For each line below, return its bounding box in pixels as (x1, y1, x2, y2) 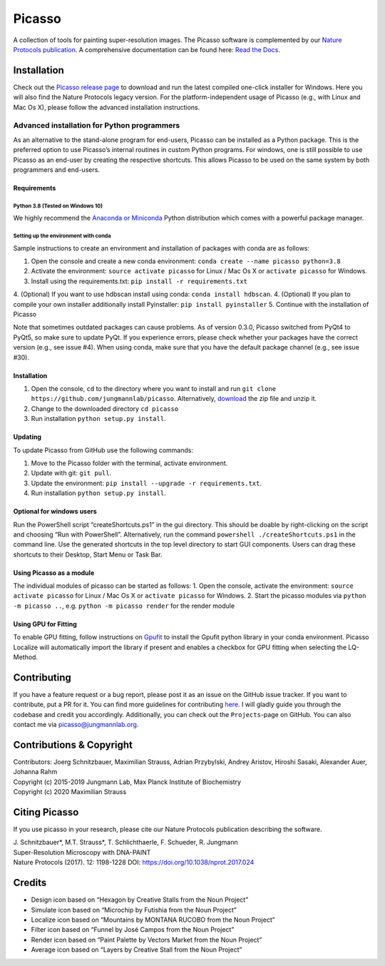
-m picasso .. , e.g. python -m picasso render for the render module (13, 601, 235, 610)
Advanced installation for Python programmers (13, 121, 180, 131)
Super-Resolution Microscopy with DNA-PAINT (13, 848, 151, 856)
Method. (13, 653, 38, 661)
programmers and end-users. (13, 165, 100, 174)
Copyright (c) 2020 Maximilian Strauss (13, 788, 127, 796)
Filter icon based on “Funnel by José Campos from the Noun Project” (31, 925, 235, 934)
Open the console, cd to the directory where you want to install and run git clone (31, 384, 277, 392)
